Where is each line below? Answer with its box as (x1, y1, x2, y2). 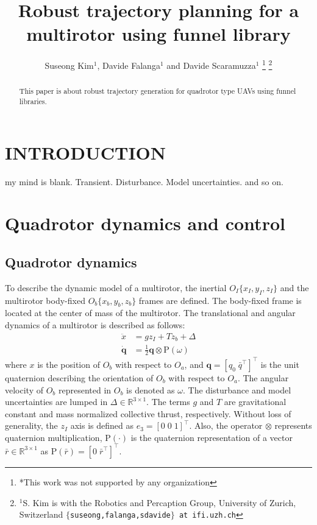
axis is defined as (70, 419, 134, 432)
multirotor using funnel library (26, 21, 291, 46)
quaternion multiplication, (5, 431, 102, 443)
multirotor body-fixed (5, 294, 85, 306)
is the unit (260, 358, 299, 370)
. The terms (146, 395, 190, 408)
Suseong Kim (45, 58, 94, 71)
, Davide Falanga (97, 58, 160, 71)
